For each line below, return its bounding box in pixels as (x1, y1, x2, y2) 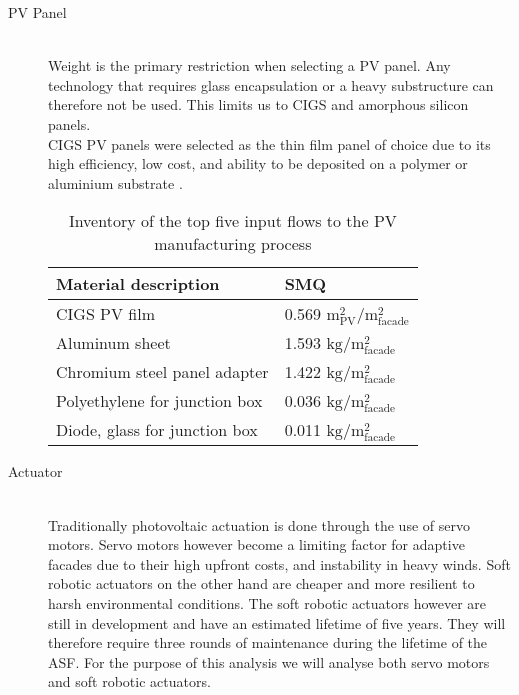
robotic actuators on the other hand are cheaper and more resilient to (48, 573, 475, 594)
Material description (56, 272, 220, 296)
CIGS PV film (56, 302, 156, 326)
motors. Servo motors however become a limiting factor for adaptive (48, 534, 465, 555)
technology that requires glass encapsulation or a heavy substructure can (48, 74, 494, 95)
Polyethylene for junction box (56, 389, 263, 413)
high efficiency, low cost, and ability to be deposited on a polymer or (48, 153, 468, 174)
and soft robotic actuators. (48, 671, 211, 692)
